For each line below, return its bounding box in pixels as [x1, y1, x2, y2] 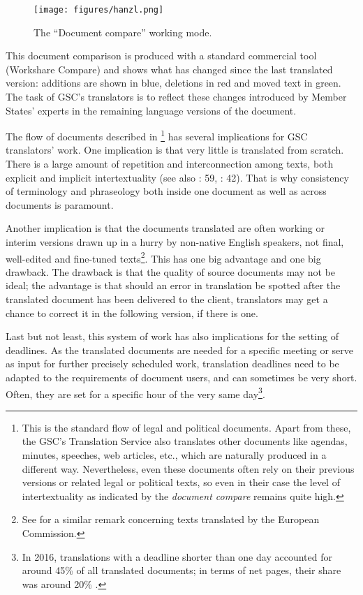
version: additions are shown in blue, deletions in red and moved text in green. [6, 75, 341, 90]
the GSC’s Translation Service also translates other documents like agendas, [22, 434, 348, 448]
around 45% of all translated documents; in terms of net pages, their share [22, 563, 341, 578]
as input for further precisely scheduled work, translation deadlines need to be [6, 356, 339, 371]
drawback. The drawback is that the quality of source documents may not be [6, 264, 336, 279]
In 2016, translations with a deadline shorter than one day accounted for [22, 549, 332, 564]
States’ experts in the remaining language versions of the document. [6, 103, 297, 117]
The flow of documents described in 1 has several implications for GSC [6, 127, 308, 143]
